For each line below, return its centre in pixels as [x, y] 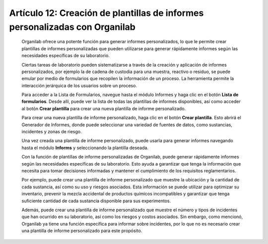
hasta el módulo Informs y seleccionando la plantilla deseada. [85, 148]
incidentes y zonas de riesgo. [52, 132]
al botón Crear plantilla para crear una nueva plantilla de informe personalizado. [104, 108]
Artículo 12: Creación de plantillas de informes [106, 13]
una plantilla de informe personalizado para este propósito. [82, 231]
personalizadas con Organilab [72, 27]
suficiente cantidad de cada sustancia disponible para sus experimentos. [96, 201]
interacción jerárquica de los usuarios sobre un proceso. [79, 85]
